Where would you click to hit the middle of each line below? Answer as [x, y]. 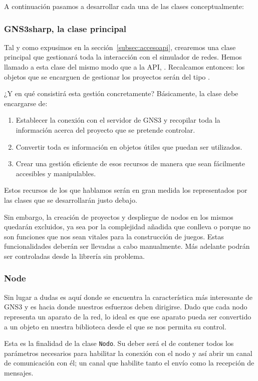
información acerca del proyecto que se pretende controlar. [105, 129]
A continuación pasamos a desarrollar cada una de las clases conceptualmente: [124, 6]
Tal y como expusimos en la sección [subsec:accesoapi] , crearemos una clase [120, 47]
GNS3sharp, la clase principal [65, 28]
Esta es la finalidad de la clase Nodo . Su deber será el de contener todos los [119, 343]
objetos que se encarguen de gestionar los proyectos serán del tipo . [107, 76]
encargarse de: [26, 103]
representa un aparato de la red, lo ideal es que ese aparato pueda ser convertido [128, 316]
